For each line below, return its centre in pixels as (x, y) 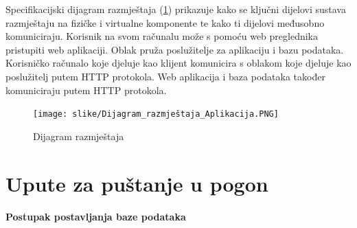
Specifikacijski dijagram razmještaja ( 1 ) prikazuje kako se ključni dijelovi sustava (176, 9)
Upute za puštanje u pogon (137, 183)
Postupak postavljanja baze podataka (96, 216)
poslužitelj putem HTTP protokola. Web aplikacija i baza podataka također (165, 76)
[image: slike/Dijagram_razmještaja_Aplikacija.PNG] (156, 114)
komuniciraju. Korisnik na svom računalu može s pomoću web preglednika (162, 36)
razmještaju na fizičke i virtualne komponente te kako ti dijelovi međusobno (165, 22)
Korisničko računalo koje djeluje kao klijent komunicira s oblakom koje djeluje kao (178, 63)
